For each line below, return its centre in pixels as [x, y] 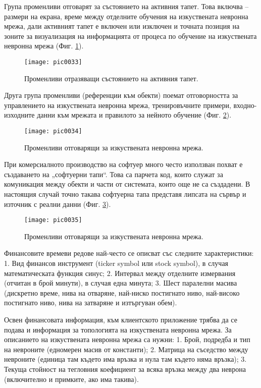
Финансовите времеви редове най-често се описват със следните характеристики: [129, 253]
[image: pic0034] [53, 131]
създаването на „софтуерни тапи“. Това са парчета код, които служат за [114, 174]
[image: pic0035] [53, 220]
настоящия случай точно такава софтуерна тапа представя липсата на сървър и [125, 194]
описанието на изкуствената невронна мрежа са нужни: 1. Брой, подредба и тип [127, 339]
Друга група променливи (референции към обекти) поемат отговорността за [121, 95]
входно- [245, 105]
